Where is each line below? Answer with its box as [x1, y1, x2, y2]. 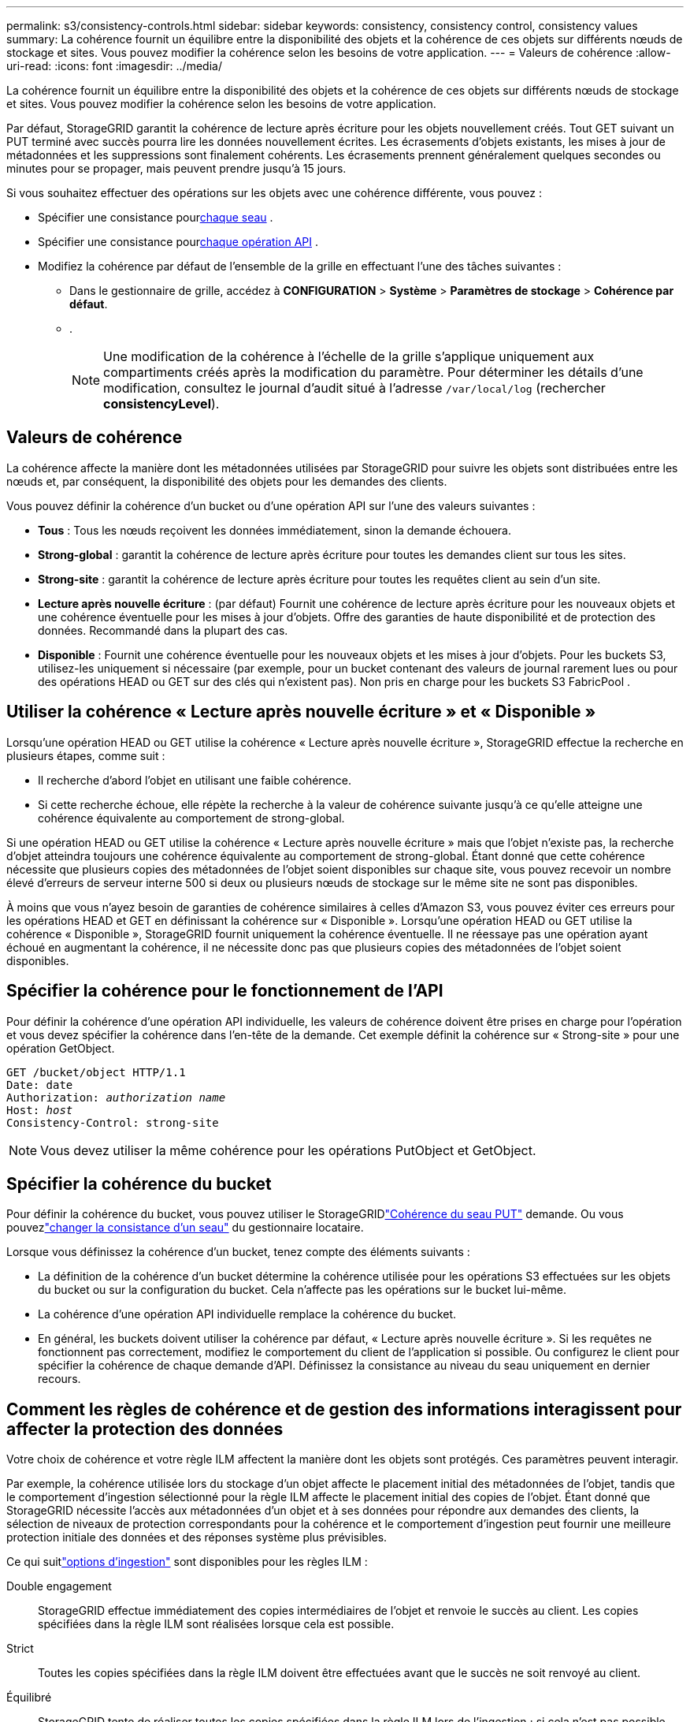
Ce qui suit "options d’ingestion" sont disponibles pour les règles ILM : [6, 1555, 368, 1569]
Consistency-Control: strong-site [6, 1116, 219, 1129]
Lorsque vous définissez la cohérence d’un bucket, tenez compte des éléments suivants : [6, 1245, 470, 1259]
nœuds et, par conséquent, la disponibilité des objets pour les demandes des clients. [6, 474, 447, 488]
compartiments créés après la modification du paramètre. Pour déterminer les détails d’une [103, 364, 644, 380]
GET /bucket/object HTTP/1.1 [6, 1065, 186, 1079]
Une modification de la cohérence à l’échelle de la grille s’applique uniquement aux [103, 348, 595, 364]
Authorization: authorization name [6, 1090, 226, 1104]
